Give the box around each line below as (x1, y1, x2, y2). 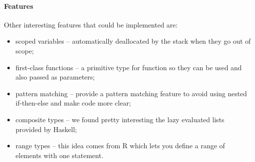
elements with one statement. (15, 150, 103, 160)
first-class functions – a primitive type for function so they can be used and (15, 62, 242, 72)
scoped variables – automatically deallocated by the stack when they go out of (15, 36, 251, 46)
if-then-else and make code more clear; (15, 98, 131, 108)
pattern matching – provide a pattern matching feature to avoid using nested (15, 88, 247, 98)
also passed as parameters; (15, 72, 95, 82)
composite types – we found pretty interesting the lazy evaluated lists (15, 114, 225, 124)
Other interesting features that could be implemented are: (4, 19, 178, 29)
